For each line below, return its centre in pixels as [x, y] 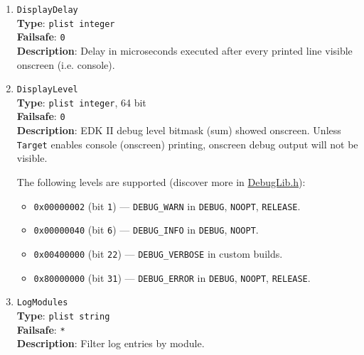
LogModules [42, 303]
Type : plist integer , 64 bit [81, 102]
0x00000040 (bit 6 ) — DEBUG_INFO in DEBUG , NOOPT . [146, 230]
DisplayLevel [47, 90]
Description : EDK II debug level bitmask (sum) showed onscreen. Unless [179, 130]
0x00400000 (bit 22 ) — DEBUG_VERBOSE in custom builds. [158, 253]
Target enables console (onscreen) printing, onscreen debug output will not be [187, 144]
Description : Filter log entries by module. [111, 343]
